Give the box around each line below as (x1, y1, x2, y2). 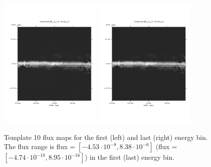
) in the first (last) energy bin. (85, 152, 175, 162)
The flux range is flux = (4, 141, 75, 152)
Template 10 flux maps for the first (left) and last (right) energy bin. (4, 132, 208, 142)
